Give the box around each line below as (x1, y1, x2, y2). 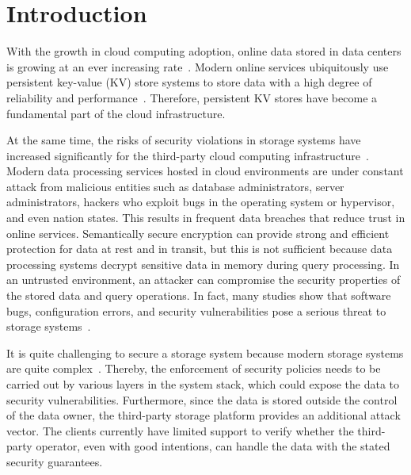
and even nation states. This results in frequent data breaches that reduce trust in (6, 209, 405, 226)
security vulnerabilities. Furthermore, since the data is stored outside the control (6, 391, 398, 408)
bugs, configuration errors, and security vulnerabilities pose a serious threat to (6, 302, 386, 319)
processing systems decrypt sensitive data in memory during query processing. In (6, 255, 400, 272)
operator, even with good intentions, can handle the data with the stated (36, 438, 390, 454)
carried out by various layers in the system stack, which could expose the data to (6, 376, 400, 392)
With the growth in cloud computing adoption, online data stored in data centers (6, 43, 401, 59)
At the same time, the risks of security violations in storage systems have (6, 132, 361, 148)
